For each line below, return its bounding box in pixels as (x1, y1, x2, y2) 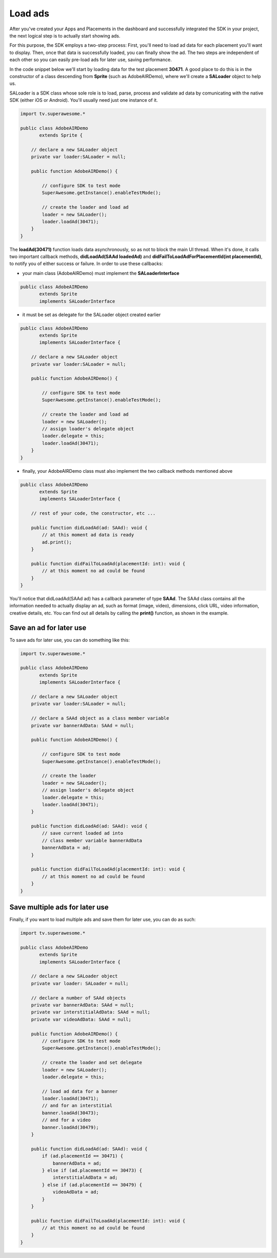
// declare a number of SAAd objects (31, 995, 126, 1001)
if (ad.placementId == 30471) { (42, 1153, 123, 1159)
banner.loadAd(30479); (42, 1124, 100, 1130)
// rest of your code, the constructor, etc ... (31, 510, 156, 516)
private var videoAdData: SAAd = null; (31, 1016, 132, 1022)
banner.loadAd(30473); (42, 1110, 100, 1116)
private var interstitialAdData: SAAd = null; (31, 1009, 151, 1015)
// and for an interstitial (42, 1103, 113, 1108)
